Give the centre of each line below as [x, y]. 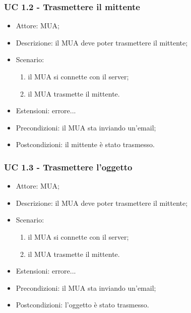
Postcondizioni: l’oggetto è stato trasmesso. [82, 305]
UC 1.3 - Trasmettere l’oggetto [68, 167]
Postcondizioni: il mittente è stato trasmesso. [85, 144]
